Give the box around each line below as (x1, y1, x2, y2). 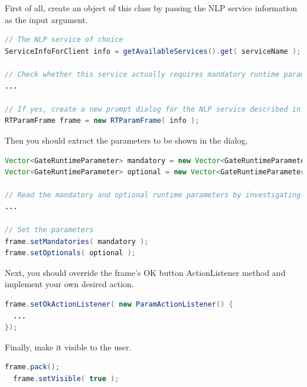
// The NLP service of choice (5, 35, 123, 44)
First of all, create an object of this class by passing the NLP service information (5, 2, 298, 14)
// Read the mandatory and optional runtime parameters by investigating (5, 191, 301, 200)
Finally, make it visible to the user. (5, 340, 132, 353)
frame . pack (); (5, 363, 60, 372)
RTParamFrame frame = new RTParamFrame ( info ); (5, 116, 200, 125)
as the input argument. (5, 13, 88, 25)
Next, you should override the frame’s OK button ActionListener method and (5, 266, 286, 278)
